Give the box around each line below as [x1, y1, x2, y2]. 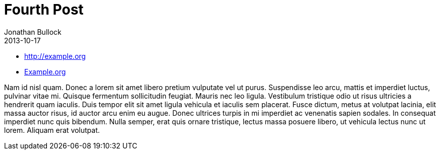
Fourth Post [4, 1, 84, 18]
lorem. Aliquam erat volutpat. [4, 125, 100, 134]
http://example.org [24, 51, 86, 60]
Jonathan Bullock [4, 27, 62, 36]
